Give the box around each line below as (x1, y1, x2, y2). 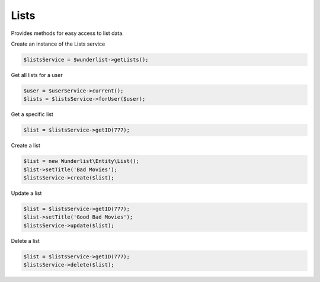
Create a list (11, 142, 41, 149)
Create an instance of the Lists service (11, 40, 105, 47)
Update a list (11, 190, 42, 197)
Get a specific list (11, 111, 53, 118)
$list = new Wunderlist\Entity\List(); (23, 158, 139, 165)
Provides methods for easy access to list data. (11, 30, 124, 37)
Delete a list (11, 237, 40, 244)
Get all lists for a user (11, 71, 63, 78)
